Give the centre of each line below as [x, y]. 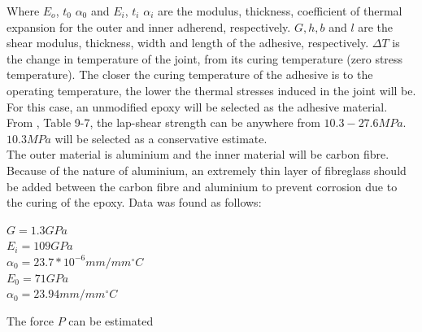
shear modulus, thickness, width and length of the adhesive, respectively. [188, 43]
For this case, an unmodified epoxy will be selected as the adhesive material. [197, 106]
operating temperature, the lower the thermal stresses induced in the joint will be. [211, 90]
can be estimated [111, 320]
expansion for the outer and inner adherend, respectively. [149, 26]
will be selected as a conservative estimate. [161, 138]
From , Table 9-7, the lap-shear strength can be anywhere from [163, 122]
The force [30, 320]
